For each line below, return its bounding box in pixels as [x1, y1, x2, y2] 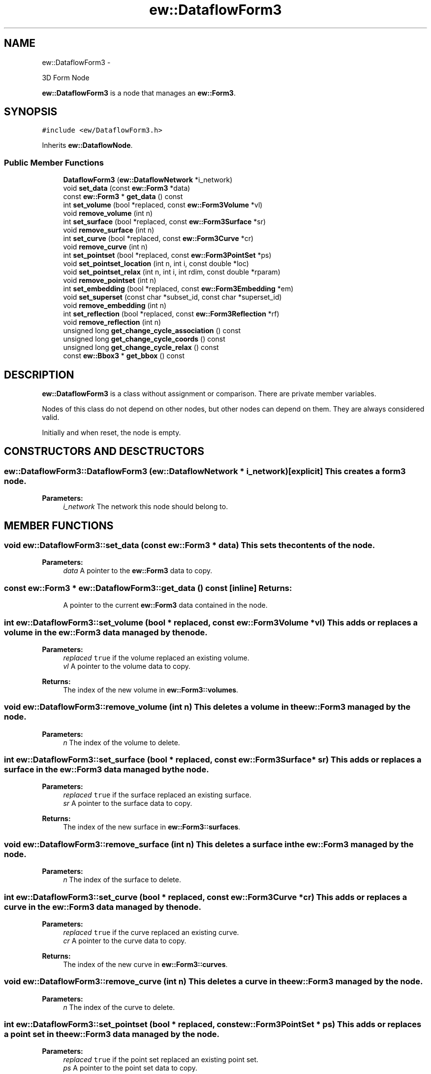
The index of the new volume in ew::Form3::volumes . [63, 685, 239, 694]
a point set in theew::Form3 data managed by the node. [4, 1029, 220, 1039]
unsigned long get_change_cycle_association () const [63, 326, 241, 335]
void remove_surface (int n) [63, 226, 154, 235]
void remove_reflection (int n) [63, 318, 161, 327]
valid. [42, 413, 60, 422]
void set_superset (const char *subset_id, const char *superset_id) [63, 293, 282, 302]
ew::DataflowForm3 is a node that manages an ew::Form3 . [42, 88, 236, 97]
